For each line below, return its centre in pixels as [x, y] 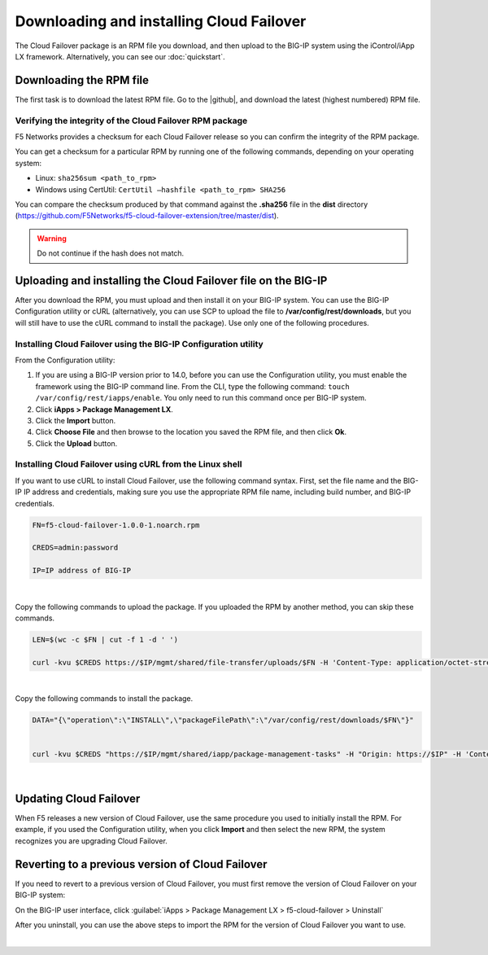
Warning [52, 238]
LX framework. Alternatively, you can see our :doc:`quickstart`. [120, 56]
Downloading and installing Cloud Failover [161, 21]
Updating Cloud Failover [78, 799]
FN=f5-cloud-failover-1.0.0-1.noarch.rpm [116, 525]
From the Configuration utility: [65, 360]
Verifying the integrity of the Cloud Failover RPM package [131, 120]
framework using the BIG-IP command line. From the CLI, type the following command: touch [192, 386]
